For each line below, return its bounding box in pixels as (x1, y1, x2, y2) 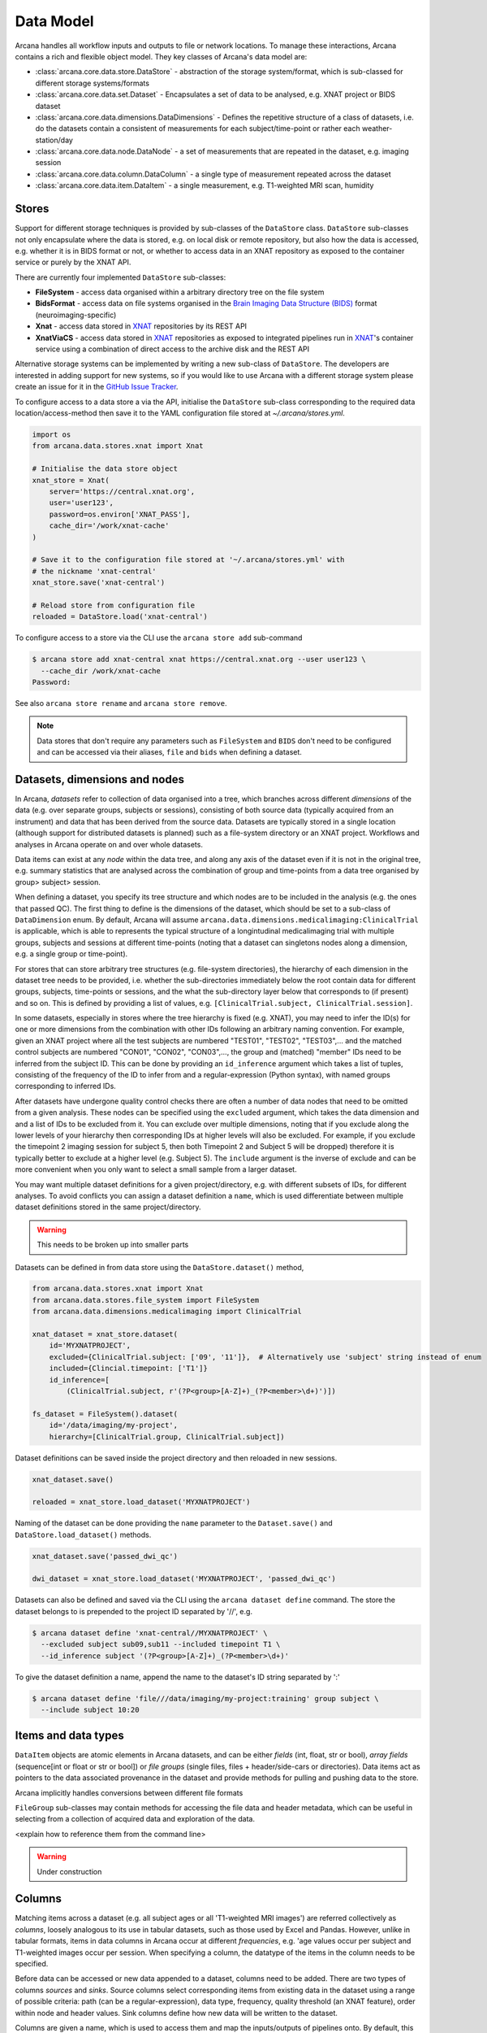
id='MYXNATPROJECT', (49, 1341, 131, 1350)
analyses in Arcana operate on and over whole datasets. (15, 839, 203, 849)
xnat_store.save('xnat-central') (32, 578, 166, 587)
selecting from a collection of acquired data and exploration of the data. (15, 1814, 256, 1824)
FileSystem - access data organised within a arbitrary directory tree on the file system (35, 287, 325, 297)
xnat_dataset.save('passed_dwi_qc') (32, 1552, 179, 1561)
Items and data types (15, 1729, 125, 1743)
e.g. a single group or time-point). (15, 949, 128, 959)
